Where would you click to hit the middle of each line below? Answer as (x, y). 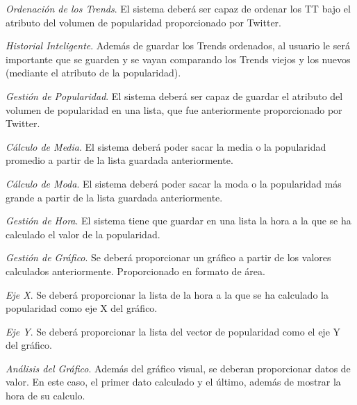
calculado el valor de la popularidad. (83, 234)
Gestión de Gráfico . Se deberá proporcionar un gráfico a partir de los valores (168, 257)
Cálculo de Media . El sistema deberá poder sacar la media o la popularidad (166, 146)
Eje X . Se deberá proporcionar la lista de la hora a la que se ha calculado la (167, 294)
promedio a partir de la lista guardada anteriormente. (119, 160)
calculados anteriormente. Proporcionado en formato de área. (135, 271)
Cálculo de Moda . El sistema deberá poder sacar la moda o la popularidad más (174, 183)
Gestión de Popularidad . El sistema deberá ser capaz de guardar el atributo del (174, 96)
